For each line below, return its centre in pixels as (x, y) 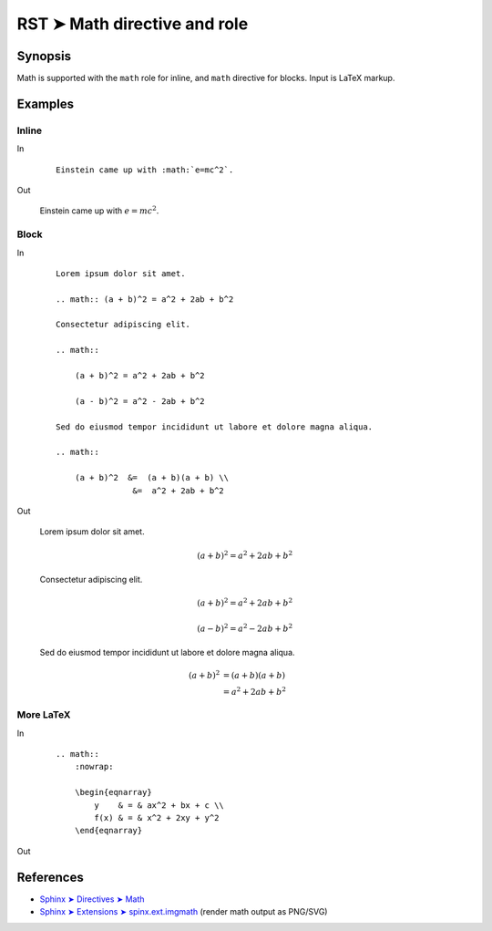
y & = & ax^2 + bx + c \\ (159, 805)
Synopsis (44, 56)
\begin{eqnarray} (113, 792)
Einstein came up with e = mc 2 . (99, 210)
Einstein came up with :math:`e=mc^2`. (145, 170)
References (50, 877)
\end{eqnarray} (108, 831)
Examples (46, 103)
